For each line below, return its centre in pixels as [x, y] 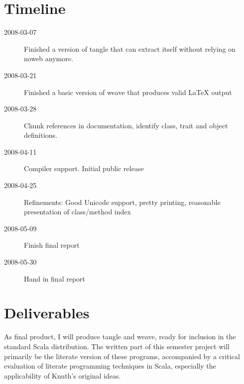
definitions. [41, 135]
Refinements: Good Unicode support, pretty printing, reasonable [122, 202]
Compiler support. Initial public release [84, 168]
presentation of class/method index [77, 212]
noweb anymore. [49, 58]
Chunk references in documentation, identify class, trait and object [126, 125]
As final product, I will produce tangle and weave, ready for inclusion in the [120, 336]
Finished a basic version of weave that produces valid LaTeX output [128, 92]
